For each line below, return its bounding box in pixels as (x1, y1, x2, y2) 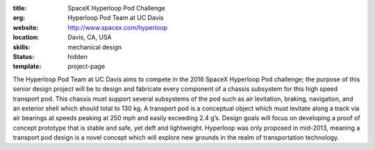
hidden (67, 52, 88, 60)
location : (12, 33, 40, 42)
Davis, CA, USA (67, 33, 112, 42)
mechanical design (67, 42, 122, 51)
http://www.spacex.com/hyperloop (67, 23, 168, 31)
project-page (67, 62, 106, 71)
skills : (12, 42, 31, 51)
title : (12, 4, 27, 12)
